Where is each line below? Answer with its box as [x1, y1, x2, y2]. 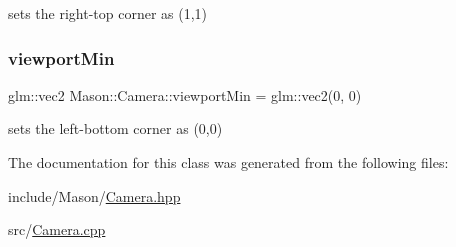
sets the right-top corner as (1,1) [8, 3, 208, 23]
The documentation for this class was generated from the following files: [8, 152, 449, 172]
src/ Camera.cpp [8, 219, 106, 240]
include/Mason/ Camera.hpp [8, 185, 181, 206]
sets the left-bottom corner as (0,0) [8, 118, 223, 139]
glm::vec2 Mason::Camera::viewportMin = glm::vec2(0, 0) [8, 84, 362, 105]
